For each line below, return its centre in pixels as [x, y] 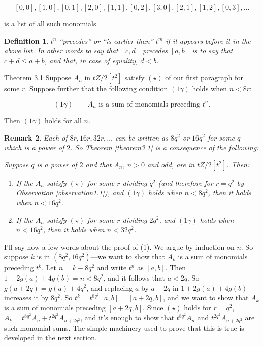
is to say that [212, 50]
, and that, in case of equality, [91, 60]
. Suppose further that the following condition [96, 89]
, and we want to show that [206, 298]
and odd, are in [171, 164]
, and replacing [110, 287]
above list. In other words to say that [61, 50]
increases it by [26, 298]
